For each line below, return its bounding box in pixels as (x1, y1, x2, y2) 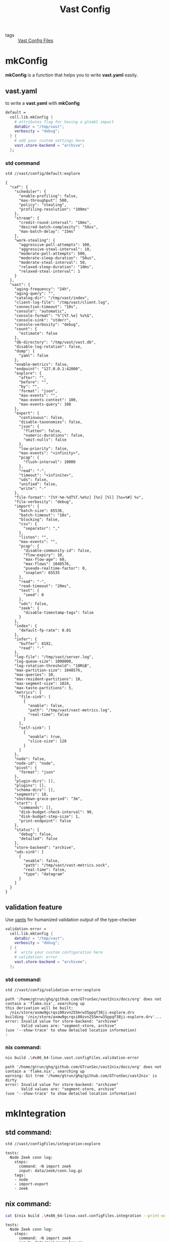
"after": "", (18, 375, 47, 380)
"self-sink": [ (18, 725, 51, 730)
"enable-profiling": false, (18, 193, 78, 199)
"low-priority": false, (18, 446, 69, 451)
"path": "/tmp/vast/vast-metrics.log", (27, 708, 112, 713)
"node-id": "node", (14, 761, 56, 766)
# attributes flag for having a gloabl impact (14, 119, 114, 125)
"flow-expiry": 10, (23, 552, 65, 558)
